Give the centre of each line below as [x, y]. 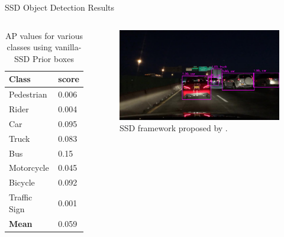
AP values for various [44, 35]
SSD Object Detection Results [60, 7]
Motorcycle [29, 168]
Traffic [21, 197]
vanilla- [68, 47]
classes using [30, 47]
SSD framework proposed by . [173, 128]
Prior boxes [53, 58]
